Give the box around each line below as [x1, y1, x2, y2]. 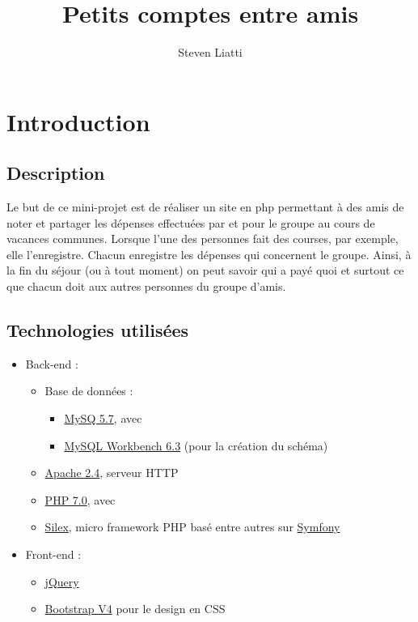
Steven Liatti [178, 44, 243, 61]
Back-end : [25, 355, 78, 372]
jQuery [44, 573, 79, 590]
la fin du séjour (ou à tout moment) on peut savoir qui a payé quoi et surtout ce [6, 262, 404, 279]
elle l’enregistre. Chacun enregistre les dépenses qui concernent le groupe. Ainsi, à [6, 245, 412, 262]
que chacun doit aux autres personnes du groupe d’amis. [6, 278, 286, 295]
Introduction [6, 104, 150, 138]
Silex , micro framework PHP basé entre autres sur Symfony [44, 518, 340, 535]
